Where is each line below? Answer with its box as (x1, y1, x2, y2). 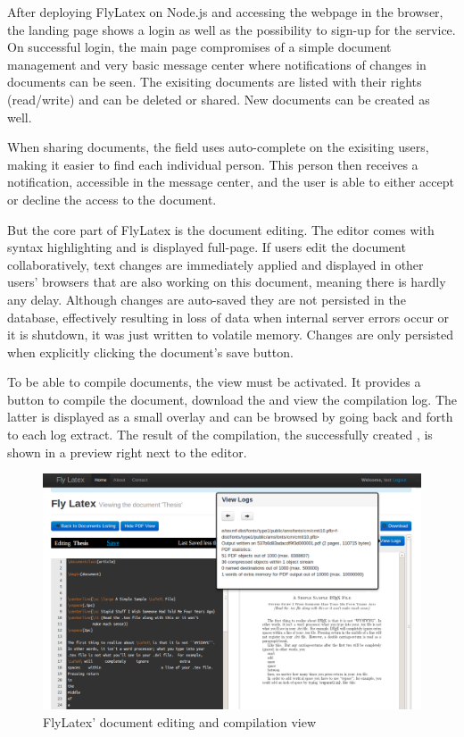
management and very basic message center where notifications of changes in (7, 54, 427, 73)
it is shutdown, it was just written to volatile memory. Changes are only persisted (7, 325, 454, 344)
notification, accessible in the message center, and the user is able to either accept (7, 172, 455, 191)
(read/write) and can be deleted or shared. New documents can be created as (7, 89, 430, 108)
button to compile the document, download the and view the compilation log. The (7, 389, 458, 408)
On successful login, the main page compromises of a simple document (7, 38, 392, 56)
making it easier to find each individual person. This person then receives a (7, 155, 418, 173)
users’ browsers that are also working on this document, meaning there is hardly (7, 272, 446, 291)
